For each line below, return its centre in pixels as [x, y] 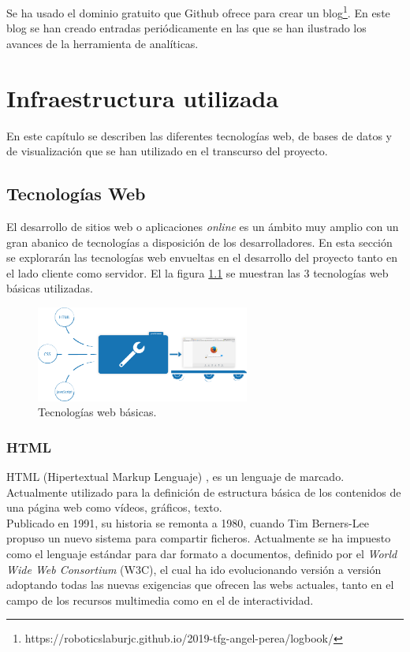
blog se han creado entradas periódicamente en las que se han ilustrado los [186, 28]
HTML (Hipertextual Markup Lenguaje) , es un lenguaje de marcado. [175, 477]
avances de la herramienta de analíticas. [102, 43]
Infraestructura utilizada [143, 97]
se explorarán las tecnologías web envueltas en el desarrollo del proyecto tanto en [202, 257]
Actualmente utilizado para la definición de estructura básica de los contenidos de [204, 492]
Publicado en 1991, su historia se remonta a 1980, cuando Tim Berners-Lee [188, 522]
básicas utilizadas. [50, 288]
